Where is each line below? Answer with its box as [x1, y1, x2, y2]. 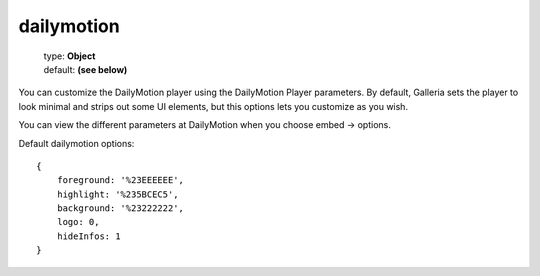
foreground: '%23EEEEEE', [56, 175, 185, 186]
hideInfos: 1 [56, 230, 121, 242]
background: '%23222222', [56, 203, 185, 214]
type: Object [43, 50, 96, 62]
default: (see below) [43, 63, 128, 75]
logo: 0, [56, 216, 100, 228]
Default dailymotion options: [18, 137, 135, 149]
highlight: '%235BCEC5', [56, 188, 179, 200]
